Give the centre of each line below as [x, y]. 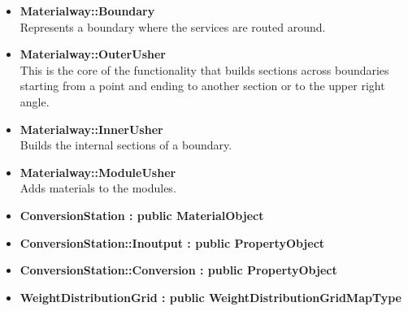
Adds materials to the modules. [98, 188]
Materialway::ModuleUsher [98, 172]
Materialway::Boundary [87, 11]
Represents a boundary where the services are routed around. [173, 26]
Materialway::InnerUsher [91, 129]
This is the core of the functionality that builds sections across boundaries [204, 69]
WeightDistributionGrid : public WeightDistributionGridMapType [211, 297]
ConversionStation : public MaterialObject [142, 215]
